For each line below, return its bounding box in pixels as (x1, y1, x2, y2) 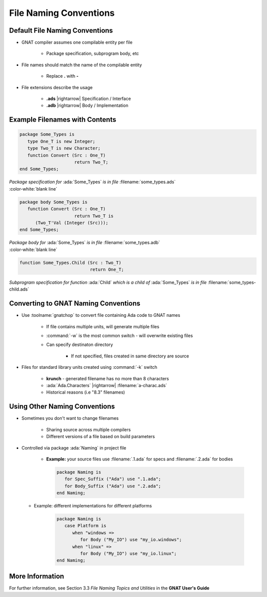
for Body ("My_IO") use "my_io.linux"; (80, 550, 177, 556)
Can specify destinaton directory (46, 342, 113, 348)
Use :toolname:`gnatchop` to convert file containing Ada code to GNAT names (21, 312, 180, 318)
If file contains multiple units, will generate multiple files (46, 323, 160, 329)
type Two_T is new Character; (27, 146, 101, 151)
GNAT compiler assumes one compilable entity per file (21, 40, 133, 46)
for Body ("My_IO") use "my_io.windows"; (80, 537, 182, 543)
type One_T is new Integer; (27, 139, 96, 144)
